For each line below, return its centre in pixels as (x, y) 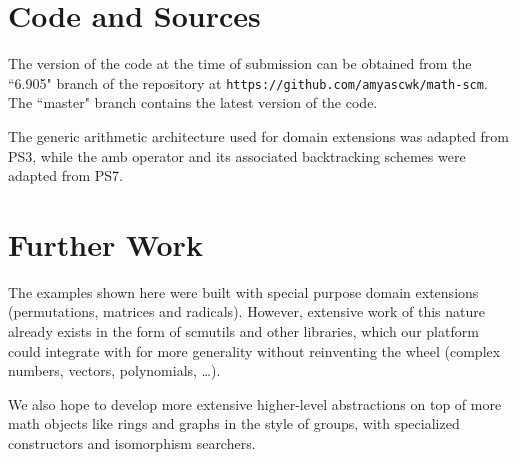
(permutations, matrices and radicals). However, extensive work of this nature (246, 311)
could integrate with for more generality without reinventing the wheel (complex (254, 350)
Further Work (105, 243)
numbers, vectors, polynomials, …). (114, 370)
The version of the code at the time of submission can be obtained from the (240, 63)
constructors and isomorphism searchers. (132, 443)
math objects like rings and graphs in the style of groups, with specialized (234, 423)
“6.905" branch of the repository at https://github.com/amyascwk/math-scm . (248, 82)
